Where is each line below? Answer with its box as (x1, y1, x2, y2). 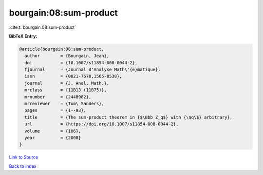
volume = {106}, (24, 128, 81, 134)
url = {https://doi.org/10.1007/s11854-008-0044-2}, (24, 121, 179, 127)
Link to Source (9, 154, 38, 160)
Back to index (9, 163, 37, 169)
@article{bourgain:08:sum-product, (19, 46, 104, 52)
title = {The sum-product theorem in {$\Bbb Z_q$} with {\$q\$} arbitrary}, (24, 115, 233, 120)
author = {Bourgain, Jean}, (24, 53, 110, 58)
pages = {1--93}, (24, 108, 86, 113)
